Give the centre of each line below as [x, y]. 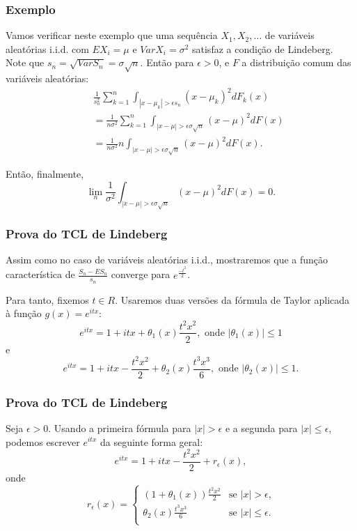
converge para [141, 274]
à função [24, 313]
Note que [25, 62]
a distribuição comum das [296, 62]
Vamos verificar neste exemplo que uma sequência [112, 35]
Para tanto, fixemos [47, 299]
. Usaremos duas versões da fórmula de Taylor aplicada [232, 299]
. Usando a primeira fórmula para [120, 428]
